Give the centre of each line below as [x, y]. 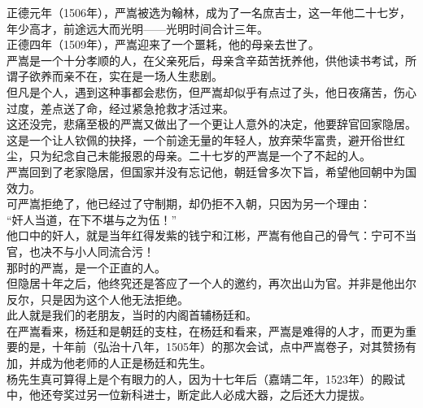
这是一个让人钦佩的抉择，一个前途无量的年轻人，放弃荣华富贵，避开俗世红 [206, 139]
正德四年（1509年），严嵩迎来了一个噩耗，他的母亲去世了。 [163, 44]
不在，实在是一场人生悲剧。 [148, 76]
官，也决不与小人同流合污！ [81, 251]
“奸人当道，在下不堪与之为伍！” [92, 219]
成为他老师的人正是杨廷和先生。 [126, 363]
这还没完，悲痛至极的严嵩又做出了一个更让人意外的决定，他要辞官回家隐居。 [211, 124]
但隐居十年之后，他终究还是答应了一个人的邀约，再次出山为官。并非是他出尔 [211, 283]
